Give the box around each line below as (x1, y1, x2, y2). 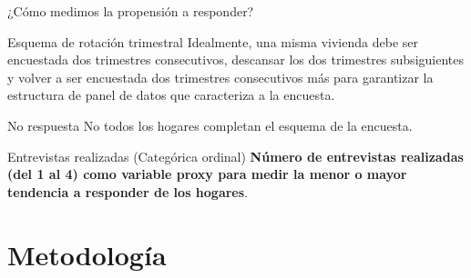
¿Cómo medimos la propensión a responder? (7, 2, 254, 20)
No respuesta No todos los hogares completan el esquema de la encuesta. (7, 115, 413, 134)
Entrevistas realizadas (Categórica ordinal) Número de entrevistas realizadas (7, 146, 464, 165)
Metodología (7, 235, 167, 273)
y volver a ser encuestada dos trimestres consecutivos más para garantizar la (7, 67, 434, 86)
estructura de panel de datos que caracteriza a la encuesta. (7, 85, 335, 104)
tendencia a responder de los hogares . (7, 182, 248, 201)
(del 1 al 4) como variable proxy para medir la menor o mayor (7, 164, 407, 184)
